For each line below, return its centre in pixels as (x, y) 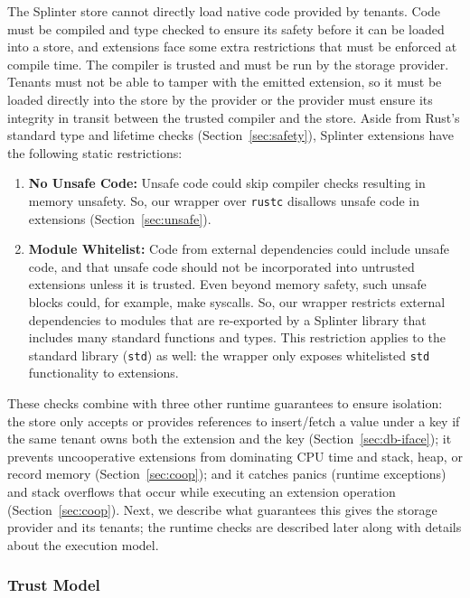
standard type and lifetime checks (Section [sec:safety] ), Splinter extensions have (231, 135)
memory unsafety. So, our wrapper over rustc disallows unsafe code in (224, 200)
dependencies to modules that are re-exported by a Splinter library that (227, 319)
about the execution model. (83, 544)
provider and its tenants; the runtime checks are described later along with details (235, 527)
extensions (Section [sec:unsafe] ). (120, 218)
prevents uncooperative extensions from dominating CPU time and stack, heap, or (235, 456)
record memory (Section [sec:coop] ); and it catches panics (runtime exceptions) (227, 474)
